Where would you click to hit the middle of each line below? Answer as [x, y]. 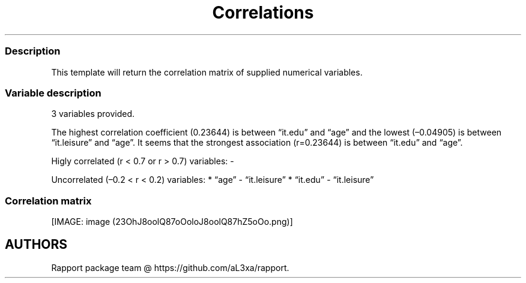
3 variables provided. [93, 114]
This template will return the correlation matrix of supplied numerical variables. [207, 72]
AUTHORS [36, 245]
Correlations [263, 13]
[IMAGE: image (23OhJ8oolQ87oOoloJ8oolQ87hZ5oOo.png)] [172, 222]
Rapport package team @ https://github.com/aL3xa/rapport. [170, 267]
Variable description [53, 93]
